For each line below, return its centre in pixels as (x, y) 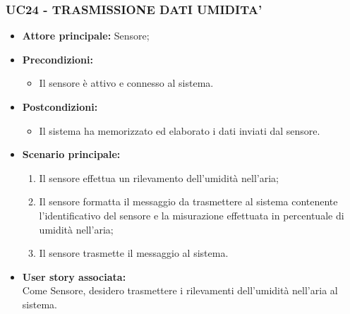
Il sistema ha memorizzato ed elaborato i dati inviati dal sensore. (180, 130)
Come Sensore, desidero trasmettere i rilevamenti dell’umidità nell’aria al (180, 290)
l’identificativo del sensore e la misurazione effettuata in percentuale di (192, 215)
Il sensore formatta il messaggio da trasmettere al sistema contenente (188, 201)
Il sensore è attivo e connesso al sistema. (126, 83)
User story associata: (74, 276)
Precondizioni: (58, 59)
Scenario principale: (71, 154)
